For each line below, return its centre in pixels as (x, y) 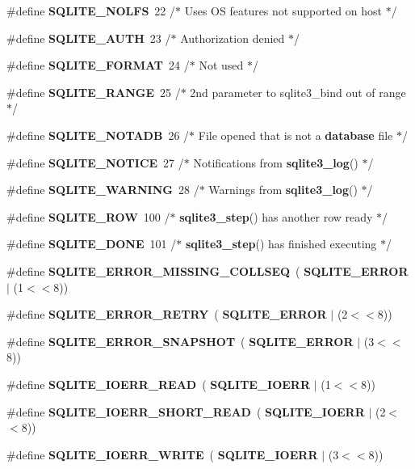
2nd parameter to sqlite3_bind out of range (298, 92)
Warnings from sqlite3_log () (283, 190)
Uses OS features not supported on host (283, 11)
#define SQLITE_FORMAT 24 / (98, 65)
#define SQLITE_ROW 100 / (88, 216)
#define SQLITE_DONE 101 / (92, 244)
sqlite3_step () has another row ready (276, 216)
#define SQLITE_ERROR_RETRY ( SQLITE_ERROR (167, 314)
